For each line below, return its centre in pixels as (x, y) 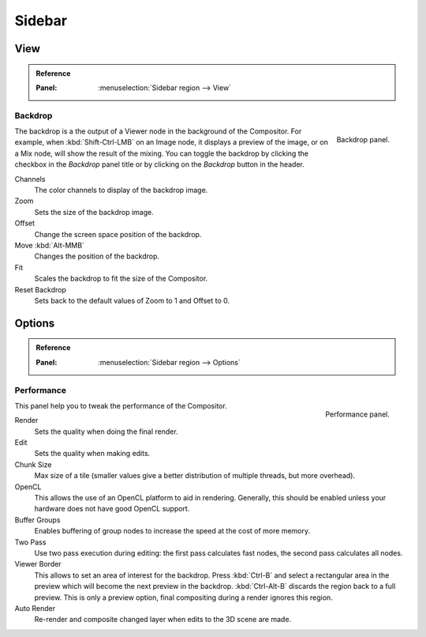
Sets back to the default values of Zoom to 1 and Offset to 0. (132, 300)
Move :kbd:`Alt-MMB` (49, 245)
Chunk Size (33, 464)
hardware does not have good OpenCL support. (112, 509)
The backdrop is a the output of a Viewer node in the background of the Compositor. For (158, 131)
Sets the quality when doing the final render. (106, 432)
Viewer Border (38, 564)
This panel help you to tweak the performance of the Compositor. (121, 405)
